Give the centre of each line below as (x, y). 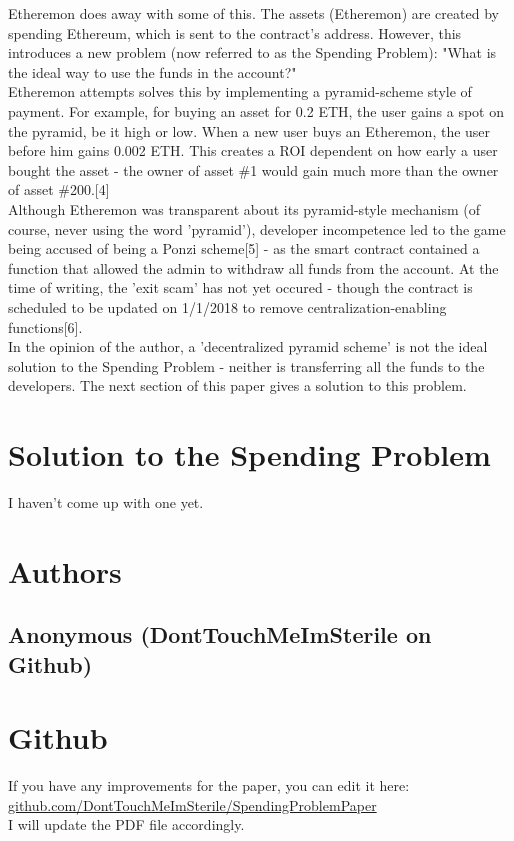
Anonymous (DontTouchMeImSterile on (220, 634)
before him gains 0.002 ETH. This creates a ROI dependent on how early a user (253, 150)
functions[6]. (45, 326)
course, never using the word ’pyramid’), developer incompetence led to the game (257, 228)
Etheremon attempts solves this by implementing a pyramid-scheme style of (240, 91)
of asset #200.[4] (59, 189)
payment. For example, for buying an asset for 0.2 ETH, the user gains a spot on (256, 110)
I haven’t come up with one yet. (106, 502)
